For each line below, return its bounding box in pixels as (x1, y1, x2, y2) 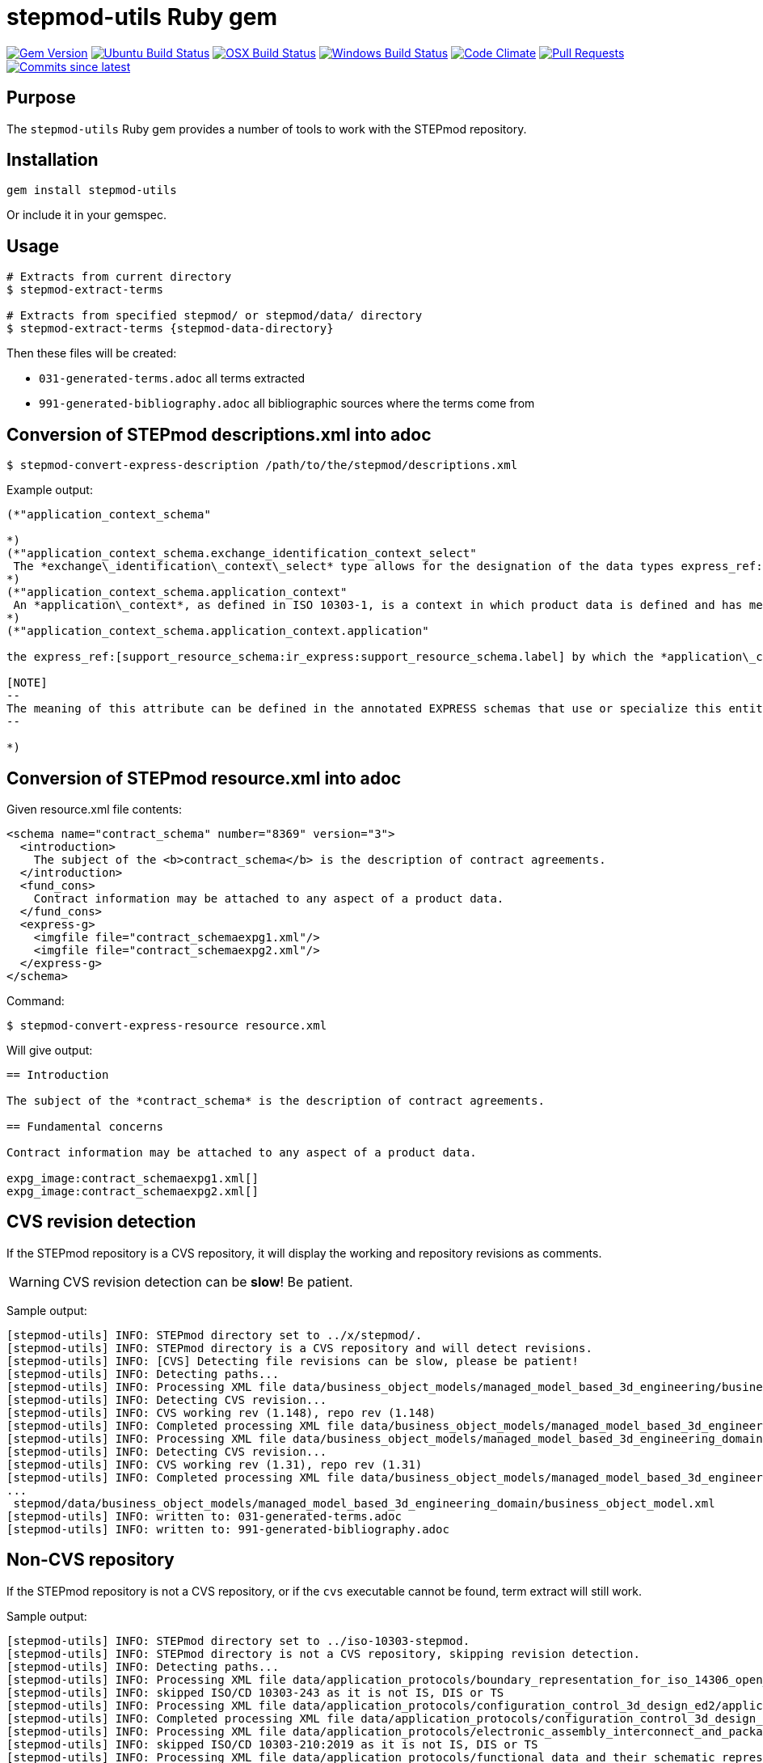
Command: (6, 993, 65, 1008)
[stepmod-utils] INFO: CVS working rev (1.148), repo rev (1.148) (6, 1406, 436, 1419)
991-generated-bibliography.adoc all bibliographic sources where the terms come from (39, 396, 535, 411)
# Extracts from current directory (6, 270, 232, 284)
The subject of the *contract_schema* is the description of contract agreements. (6, 1093, 545, 1107)
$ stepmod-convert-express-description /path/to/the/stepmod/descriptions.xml (6, 459, 518, 472)
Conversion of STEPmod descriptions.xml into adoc (6, 424, 432, 445)
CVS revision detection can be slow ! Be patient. (62, 1273, 353, 1290)
